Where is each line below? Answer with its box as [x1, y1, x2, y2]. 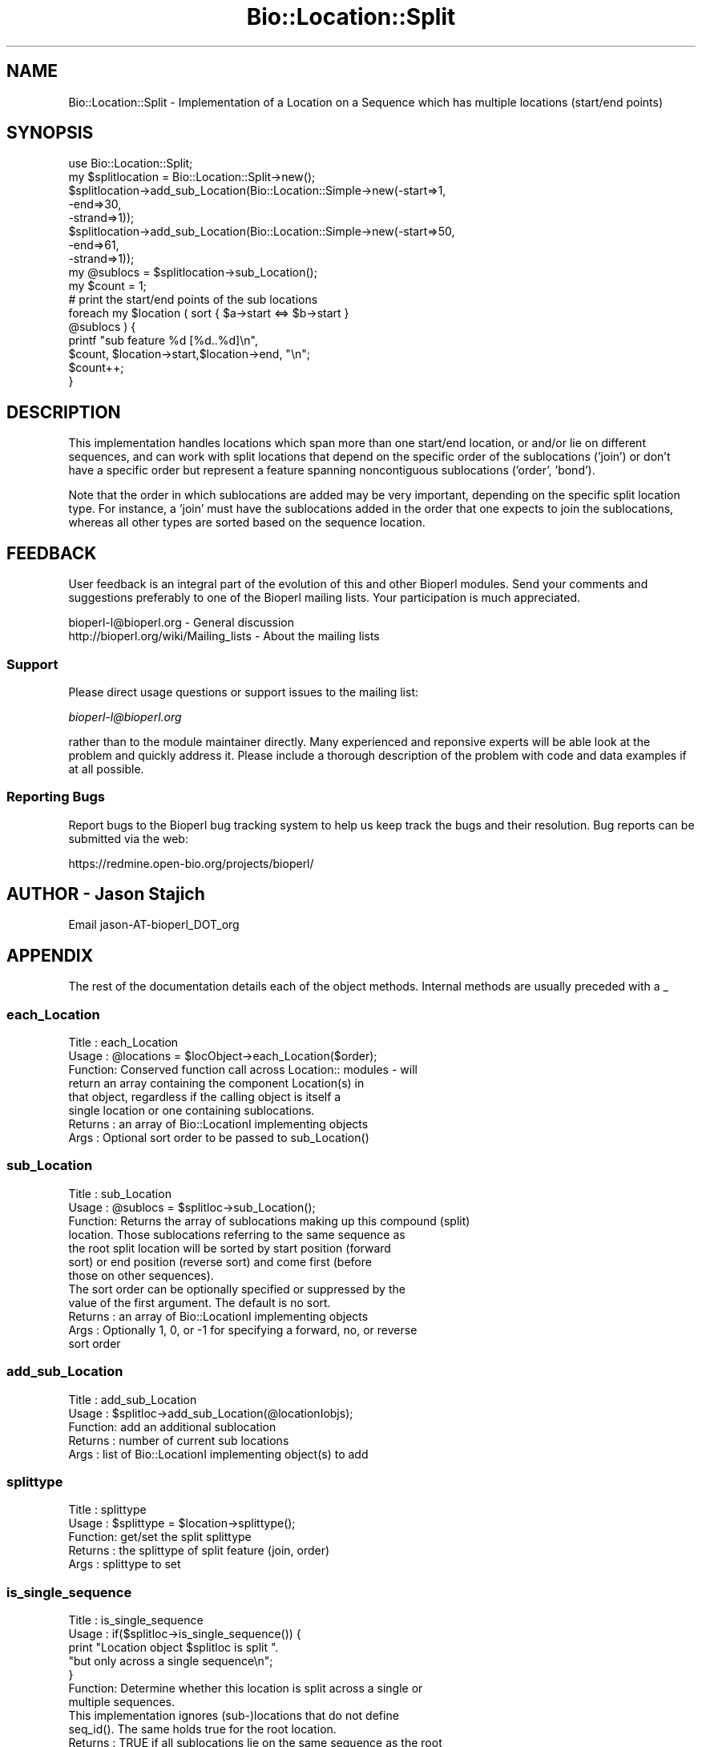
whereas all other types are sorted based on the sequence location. [68, 515, 426, 530]
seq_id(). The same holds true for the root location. [68, 1722, 337, 1737]
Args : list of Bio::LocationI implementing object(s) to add [68, 1446, 369, 1461]
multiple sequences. [68, 1695, 175, 1709]
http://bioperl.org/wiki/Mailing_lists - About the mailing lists [68, 629, 380, 644]
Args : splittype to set [68, 1557, 181, 1571]
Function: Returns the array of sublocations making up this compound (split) [68, 1213, 470, 1228]
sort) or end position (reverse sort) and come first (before [68, 1254, 372, 1269]
